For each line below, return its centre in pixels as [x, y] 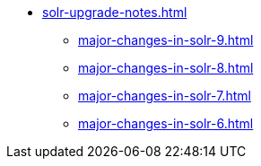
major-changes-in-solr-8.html [166, 68]
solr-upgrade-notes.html [115, 12]
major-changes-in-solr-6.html [166, 123]
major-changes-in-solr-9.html [166, 40]
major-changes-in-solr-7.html [165, 96]
